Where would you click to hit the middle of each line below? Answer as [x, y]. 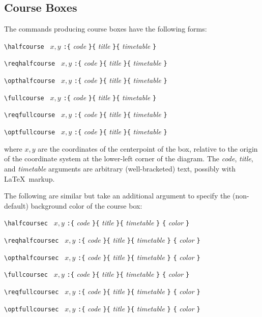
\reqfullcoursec [32, 292]
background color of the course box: [86, 205]
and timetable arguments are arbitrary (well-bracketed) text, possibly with [120, 168]
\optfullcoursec [32, 309]
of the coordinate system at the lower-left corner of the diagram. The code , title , [129, 158]
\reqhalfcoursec [32, 240]
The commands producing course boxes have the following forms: [106, 29]
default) [16, 205]
